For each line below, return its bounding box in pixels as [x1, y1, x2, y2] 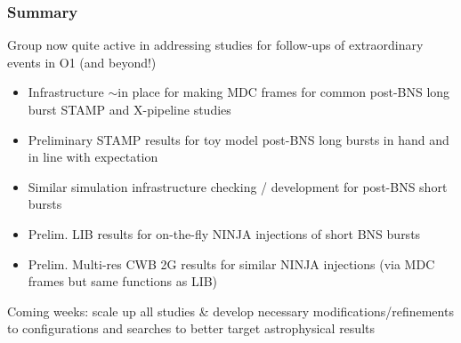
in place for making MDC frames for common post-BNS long [117, 83, 450, 101]
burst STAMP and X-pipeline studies [28, 100, 231, 118]
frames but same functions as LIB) [28, 272, 218, 291]
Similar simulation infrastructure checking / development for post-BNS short [28, 177, 448, 195]
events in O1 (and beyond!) [7, 52, 157, 71]
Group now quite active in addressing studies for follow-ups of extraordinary [7, 36, 424, 54]
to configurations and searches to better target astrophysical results [7, 319, 375, 338]
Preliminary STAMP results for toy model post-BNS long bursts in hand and [28, 130, 449, 148]
